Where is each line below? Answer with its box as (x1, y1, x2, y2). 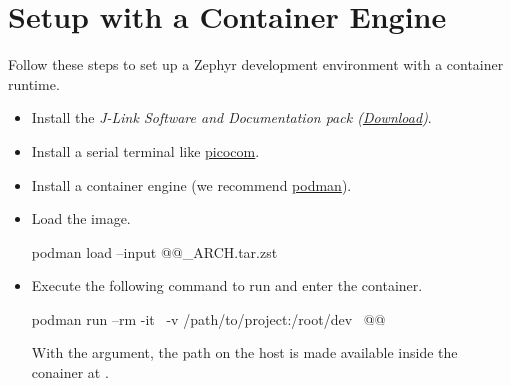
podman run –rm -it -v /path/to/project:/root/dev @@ (31, 308, 386, 329)
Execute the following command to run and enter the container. (31, 275, 423, 296)
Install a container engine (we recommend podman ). (31, 174, 352, 195)
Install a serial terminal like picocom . (31, 140, 260, 161)
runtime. (8, 73, 60, 94)
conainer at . (31, 362, 109, 383)
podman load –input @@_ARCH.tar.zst (31, 241, 278, 262)
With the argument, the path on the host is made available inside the (31, 342, 458, 363)
